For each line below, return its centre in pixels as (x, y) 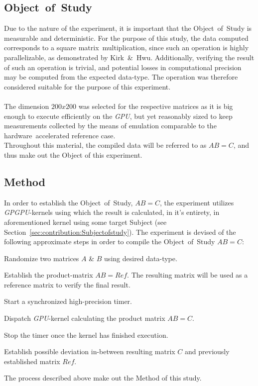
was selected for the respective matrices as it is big (156, 106)
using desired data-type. (141, 258)
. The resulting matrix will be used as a (188, 275)
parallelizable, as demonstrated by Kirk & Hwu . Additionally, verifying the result (129, 57)
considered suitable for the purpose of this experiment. (87, 86)
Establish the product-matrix (49, 275)
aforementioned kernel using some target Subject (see (85, 222)
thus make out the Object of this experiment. (73, 154)
